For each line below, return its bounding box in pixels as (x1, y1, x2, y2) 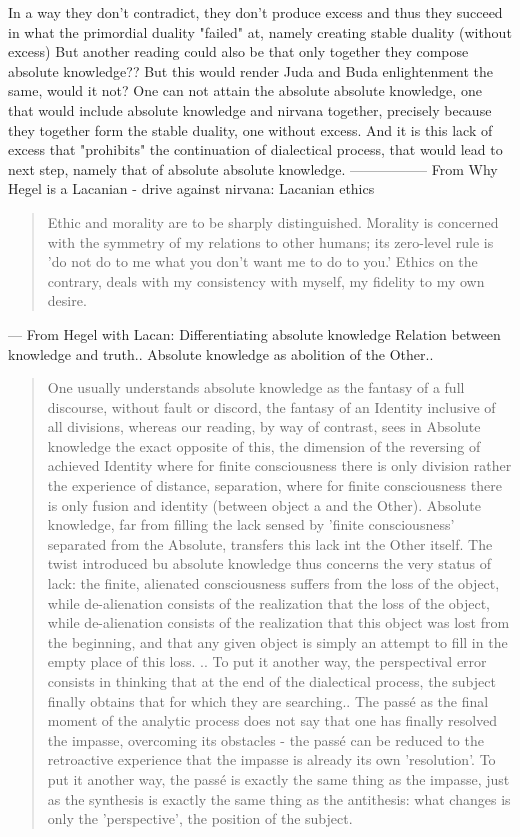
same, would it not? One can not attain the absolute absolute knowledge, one (8, 80, 482, 101)
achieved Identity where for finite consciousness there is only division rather (47, 455, 512, 476)
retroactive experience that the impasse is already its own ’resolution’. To (47, 749, 496, 770)
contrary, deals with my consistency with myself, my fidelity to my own (47, 270, 485, 291)
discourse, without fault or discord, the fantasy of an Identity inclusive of (47, 396, 496, 417)
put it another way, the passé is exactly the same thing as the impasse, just (47, 768, 510, 789)
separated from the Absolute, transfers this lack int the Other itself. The (47, 533, 493, 554)
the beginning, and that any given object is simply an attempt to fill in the (47, 631, 508, 652)
